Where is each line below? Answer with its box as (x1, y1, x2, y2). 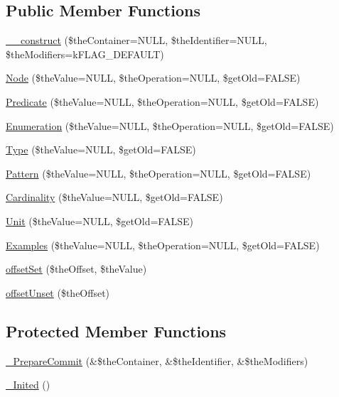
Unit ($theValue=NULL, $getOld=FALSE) (6, 213, 193, 228)
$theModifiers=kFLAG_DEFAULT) (6, 46, 164, 61)
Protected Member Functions (6, 320, 227, 342)
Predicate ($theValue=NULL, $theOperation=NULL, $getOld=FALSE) (6, 94, 319, 109)
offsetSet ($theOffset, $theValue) (6, 261, 147, 276)
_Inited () (6, 377, 50, 392)
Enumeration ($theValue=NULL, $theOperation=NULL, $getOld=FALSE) (6, 118, 334, 133)
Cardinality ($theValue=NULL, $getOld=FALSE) (6, 190, 223, 205)
